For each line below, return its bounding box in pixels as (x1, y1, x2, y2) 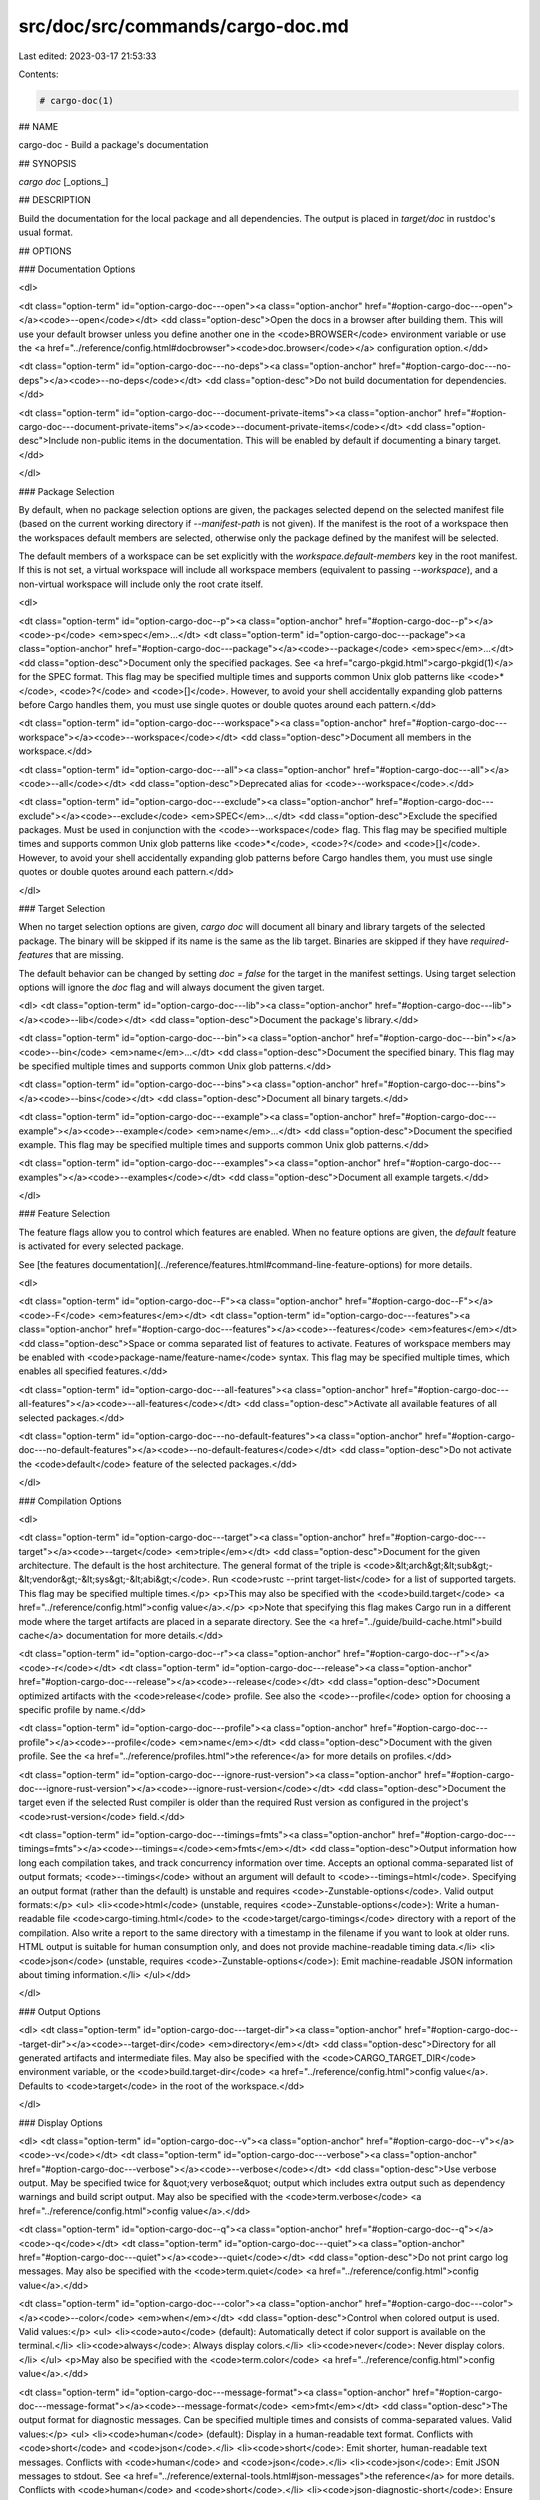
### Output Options (18, 2005, 101, 2017)
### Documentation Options (18, 263, 136, 275)
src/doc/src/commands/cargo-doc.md (18, 15, 349, 37)
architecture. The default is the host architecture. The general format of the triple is (18, 1560, 362, 1572)
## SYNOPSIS (18, 157, 77, 169)
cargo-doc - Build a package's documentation (18, 139, 209, 151)
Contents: (18, 68, 59, 80)
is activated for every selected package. (18, 1240, 184, 1252)
